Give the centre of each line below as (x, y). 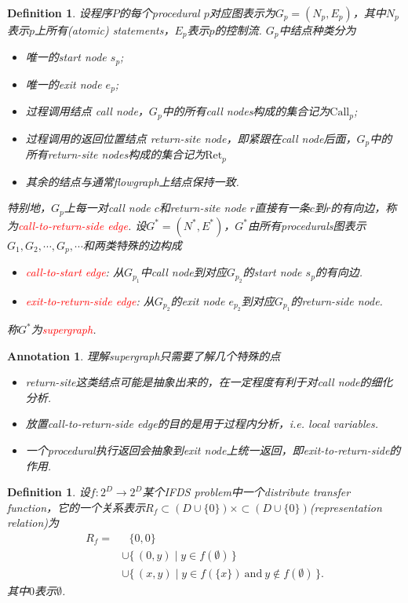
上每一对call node (107, 208)
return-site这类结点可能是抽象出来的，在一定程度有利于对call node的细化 (209, 382)
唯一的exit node (64, 84)
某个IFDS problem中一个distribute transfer (246, 492)
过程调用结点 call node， (87, 111)
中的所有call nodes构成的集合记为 (246, 111)
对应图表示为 (242, 13)
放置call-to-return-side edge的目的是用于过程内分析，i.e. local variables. (202, 424)
